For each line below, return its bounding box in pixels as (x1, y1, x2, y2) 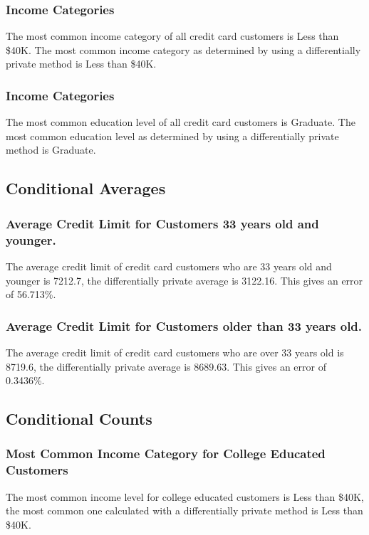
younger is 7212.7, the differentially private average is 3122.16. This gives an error (6, 272, 363, 287)
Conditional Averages (6, 177, 166, 199)
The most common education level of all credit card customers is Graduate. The (6, 115, 355, 129)
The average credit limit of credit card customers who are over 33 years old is (6, 344, 344, 359)
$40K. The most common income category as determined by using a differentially (6, 42, 361, 57)
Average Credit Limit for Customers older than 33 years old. (6, 317, 363, 334)
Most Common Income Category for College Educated (6, 445, 326, 462)
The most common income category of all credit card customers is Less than (6, 28, 339, 43)
